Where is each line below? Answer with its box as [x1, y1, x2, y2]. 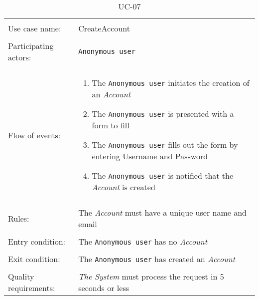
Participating [8, 40, 54, 51]
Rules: [8, 212, 29, 224]
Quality [8, 271, 34, 282]
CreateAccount [78, 22, 130, 34]
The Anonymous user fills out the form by [92, 139, 238, 150]
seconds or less [78, 282, 129, 294]
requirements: [8, 282, 55, 294]
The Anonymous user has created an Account [78, 253, 236, 265]
